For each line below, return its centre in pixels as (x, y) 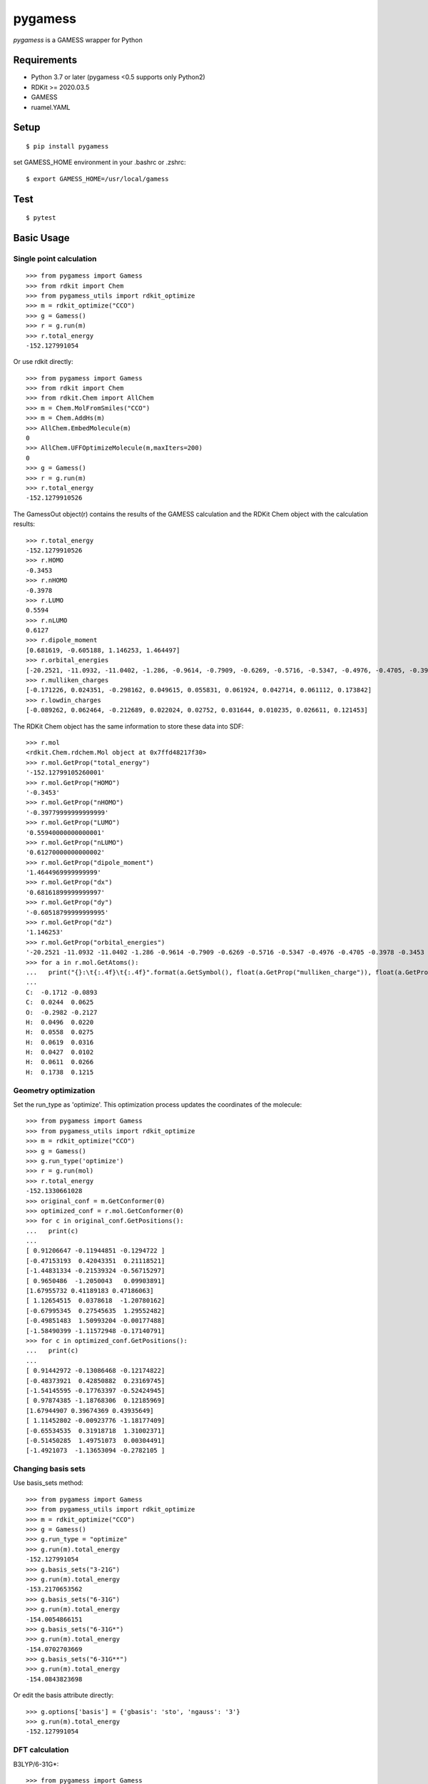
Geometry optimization (54, 1090)
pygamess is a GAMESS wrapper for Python (78, 40)
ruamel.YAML (51, 107)
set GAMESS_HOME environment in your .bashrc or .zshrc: (100, 162)
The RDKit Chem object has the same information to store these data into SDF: (128, 726)
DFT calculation (41, 1750)
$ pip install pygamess (67, 147)
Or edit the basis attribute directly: (63, 1696)
